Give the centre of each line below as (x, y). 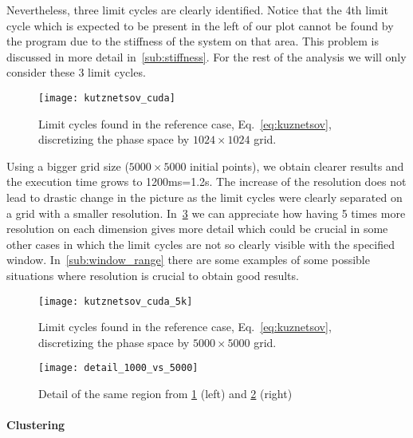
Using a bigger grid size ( (68, 166)
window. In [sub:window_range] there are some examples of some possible (188, 260)
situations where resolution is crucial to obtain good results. (153, 275)
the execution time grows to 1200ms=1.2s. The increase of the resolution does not (206, 182)
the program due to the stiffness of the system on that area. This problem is (193, 41)
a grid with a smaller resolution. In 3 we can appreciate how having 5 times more (206, 213)
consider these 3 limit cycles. (76, 72)
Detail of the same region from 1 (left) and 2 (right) (165, 394)
